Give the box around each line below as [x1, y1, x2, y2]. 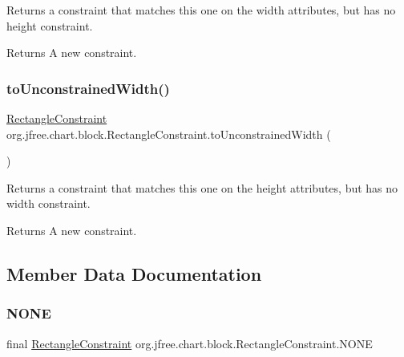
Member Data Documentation [6, 261, 262, 286]
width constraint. [6, 195, 91, 212]
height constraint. [6, 17, 93, 34]
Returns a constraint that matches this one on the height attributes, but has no [6, 179, 398, 196]
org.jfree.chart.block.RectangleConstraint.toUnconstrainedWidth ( [6, 125, 331, 142]
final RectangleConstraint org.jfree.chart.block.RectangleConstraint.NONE [6, 335, 373, 351]
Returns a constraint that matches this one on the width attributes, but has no [6, 2, 396, 18]
